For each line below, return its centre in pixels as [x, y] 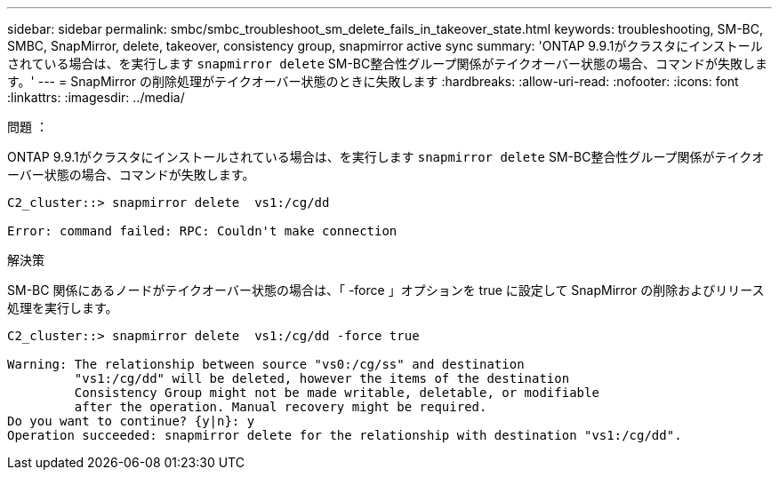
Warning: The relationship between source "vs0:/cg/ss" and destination [266, 364]
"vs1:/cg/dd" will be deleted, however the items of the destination [322, 378]
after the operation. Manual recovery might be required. [281, 407]
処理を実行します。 [63, 308]
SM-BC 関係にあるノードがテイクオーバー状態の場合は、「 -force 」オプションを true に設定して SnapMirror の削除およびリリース [386, 290]
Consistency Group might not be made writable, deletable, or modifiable [337, 393]
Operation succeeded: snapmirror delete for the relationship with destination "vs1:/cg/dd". [345, 435]
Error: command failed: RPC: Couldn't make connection [202, 231]
